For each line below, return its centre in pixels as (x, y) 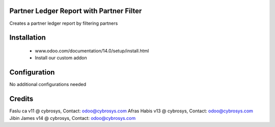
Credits (21, 99)
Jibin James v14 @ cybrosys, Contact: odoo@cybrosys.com (73, 118)
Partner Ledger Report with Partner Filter (76, 11)
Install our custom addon (61, 58)
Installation (28, 38)
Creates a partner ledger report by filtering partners (64, 23)
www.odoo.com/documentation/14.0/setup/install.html (92, 51)
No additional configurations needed (48, 84)
